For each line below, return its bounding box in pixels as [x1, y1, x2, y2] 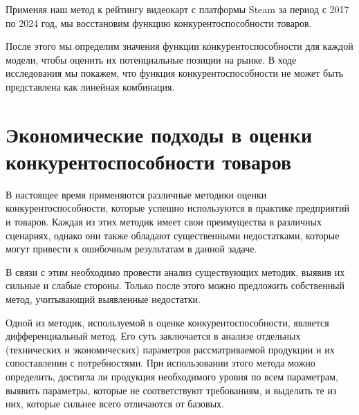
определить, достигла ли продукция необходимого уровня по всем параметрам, [6, 369, 338, 383]
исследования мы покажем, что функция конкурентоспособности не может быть [6, 66, 344, 80]
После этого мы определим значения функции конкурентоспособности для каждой [6, 39, 353, 53]
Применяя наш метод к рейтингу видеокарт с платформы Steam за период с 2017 [6, 2, 349, 16]
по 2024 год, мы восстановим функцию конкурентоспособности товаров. [6, 15, 312, 30]
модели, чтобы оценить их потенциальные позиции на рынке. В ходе [6, 52, 297, 66]
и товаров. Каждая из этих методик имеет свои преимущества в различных [6, 214, 322, 229]
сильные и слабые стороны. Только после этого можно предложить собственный [6, 278, 345, 293]
